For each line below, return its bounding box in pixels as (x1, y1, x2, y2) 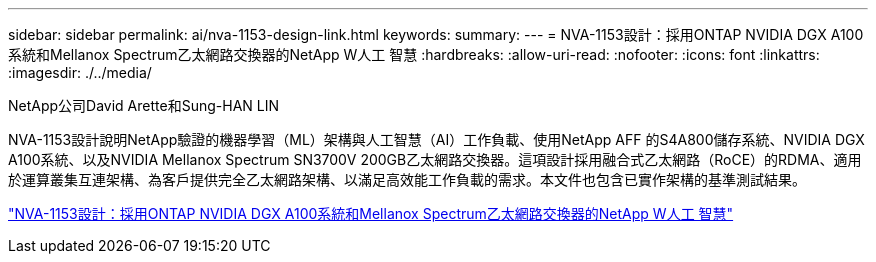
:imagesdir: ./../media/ (8, 64, 152, 81)
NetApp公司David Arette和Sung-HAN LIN (8, 97, 279, 114)
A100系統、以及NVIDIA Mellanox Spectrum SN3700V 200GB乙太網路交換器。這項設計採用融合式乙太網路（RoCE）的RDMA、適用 (8, 151, 862, 168)
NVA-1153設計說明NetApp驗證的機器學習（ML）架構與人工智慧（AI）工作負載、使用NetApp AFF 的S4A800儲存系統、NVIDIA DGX (8, 131, 865, 148)
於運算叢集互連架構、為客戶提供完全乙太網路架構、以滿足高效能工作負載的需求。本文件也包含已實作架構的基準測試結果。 (8, 171, 806, 188)
